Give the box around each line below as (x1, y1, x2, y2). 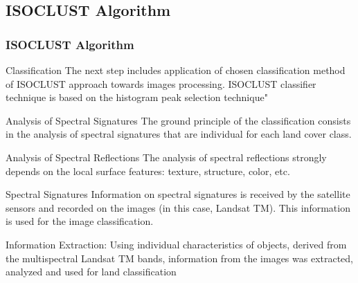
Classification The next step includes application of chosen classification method (6, 63, 346, 77)
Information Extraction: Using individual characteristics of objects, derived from (6, 237, 347, 251)
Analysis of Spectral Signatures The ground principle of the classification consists (6, 113, 351, 127)
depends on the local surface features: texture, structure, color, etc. (6, 163, 290, 178)
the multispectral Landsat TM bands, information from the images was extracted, (6, 250, 354, 265)
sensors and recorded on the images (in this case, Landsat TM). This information (6, 200, 350, 214)
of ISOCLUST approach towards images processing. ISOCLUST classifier (6, 76, 316, 91)
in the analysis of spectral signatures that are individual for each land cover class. (6, 127, 352, 141)
